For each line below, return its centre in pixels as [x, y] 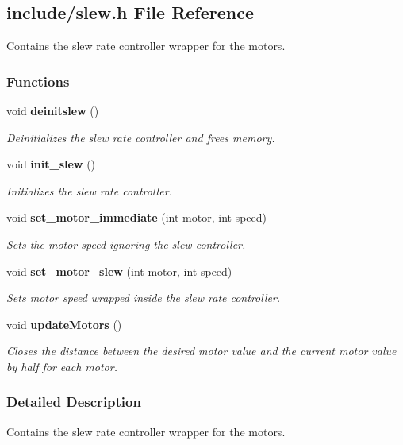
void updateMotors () [64, 324]
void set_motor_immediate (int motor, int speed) [137, 217]
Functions [38, 81]
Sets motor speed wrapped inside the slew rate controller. [144, 298]
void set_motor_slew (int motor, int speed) [119, 271]
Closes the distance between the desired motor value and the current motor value [201, 351]
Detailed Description [74, 402]
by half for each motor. [62, 366]
